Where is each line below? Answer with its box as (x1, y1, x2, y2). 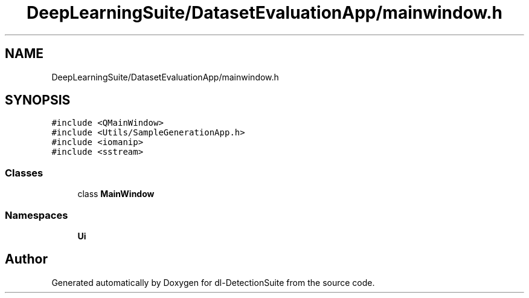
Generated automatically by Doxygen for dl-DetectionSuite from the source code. (51, 277, 375, 288)
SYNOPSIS (5, 92, 71, 108)
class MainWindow (77, 189, 155, 199)
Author (5, 251, 48, 267)
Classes (5, 166, 43, 179)
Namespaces (5, 209, 68, 221)
